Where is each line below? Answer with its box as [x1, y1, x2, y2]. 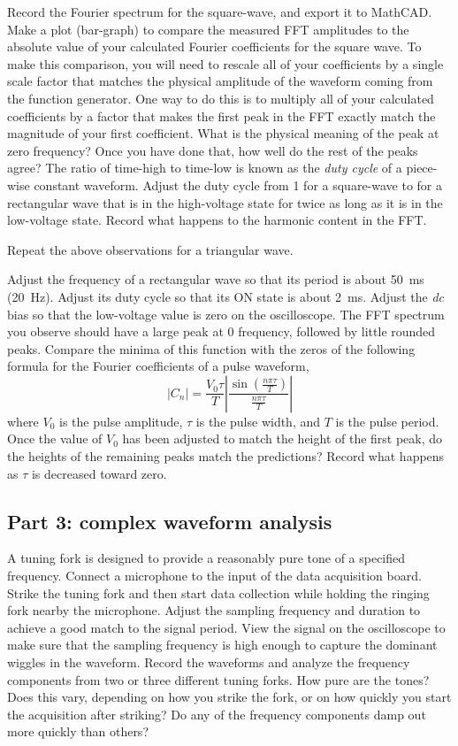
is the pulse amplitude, [59, 411, 183, 430]
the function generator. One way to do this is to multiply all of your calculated [7, 88, 434, 107]
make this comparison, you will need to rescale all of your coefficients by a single [7, 54, 444, 73]
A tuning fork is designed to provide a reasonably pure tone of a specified [7, 549, 406, 567]
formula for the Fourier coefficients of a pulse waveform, [7, 357, 309, 375]
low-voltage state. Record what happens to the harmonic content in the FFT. [7, 211, 427, 229]
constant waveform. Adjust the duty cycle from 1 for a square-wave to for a [34, 175, 443, 194]
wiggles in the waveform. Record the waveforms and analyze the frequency [7, 653, 410, 672]
